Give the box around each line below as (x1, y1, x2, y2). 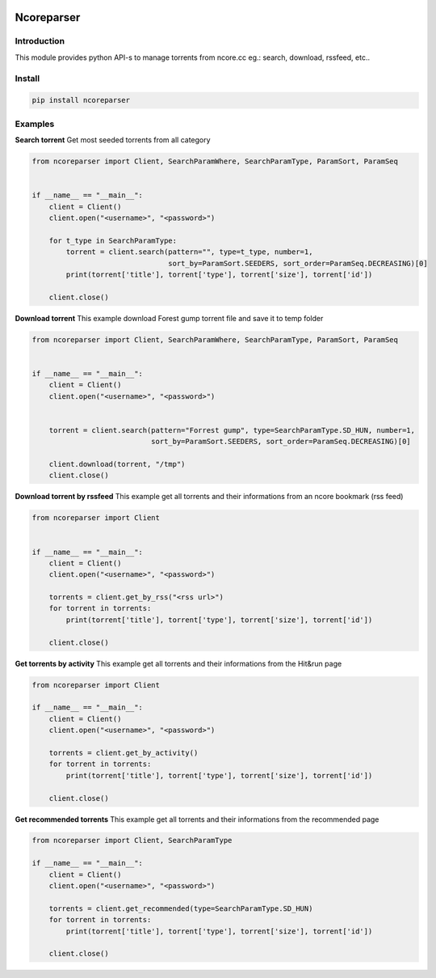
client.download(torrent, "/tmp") (48, 459, 186, 468)
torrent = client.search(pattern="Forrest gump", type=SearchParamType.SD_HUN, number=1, (48, 425, 416, 434)
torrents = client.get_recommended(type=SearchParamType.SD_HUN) (48, 904, 313, 913)
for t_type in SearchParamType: (48, 235, 178, 245)
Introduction (15, 36, 65, 47)
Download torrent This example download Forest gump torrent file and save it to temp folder (15, 313, 324, 323)
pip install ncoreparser (31, 95, 131, 105)
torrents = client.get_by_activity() (48, 748, 199, 757)
